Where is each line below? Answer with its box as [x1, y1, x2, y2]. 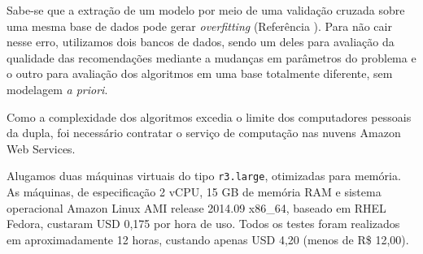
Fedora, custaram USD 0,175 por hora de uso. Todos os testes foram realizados [7, 215, 400, 232]
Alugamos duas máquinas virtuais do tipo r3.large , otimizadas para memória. [7, 167, 401, 184]
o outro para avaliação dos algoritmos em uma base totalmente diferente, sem [7, 65, 393, 82]
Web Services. [7, 140, 76, 157]
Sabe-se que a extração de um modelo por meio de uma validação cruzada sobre [7, 2, 405, 18]
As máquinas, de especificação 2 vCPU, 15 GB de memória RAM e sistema [7, 183, 382, 200]
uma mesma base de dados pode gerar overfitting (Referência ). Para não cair [7, 17, 392, 34]
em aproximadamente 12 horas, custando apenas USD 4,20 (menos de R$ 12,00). [7, 230, 409, 248]
